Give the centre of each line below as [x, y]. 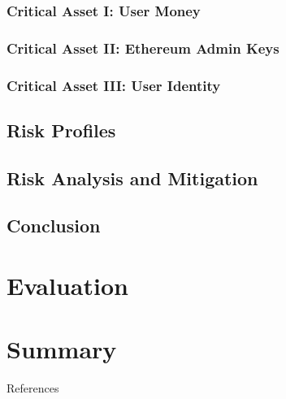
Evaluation [67, 286]
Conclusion [54, 226]
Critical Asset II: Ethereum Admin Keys [143, 48]
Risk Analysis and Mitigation [132, 178]
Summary [62, 349]
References [33, 388]
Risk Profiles [61, 130]
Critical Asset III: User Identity [114, 85]
